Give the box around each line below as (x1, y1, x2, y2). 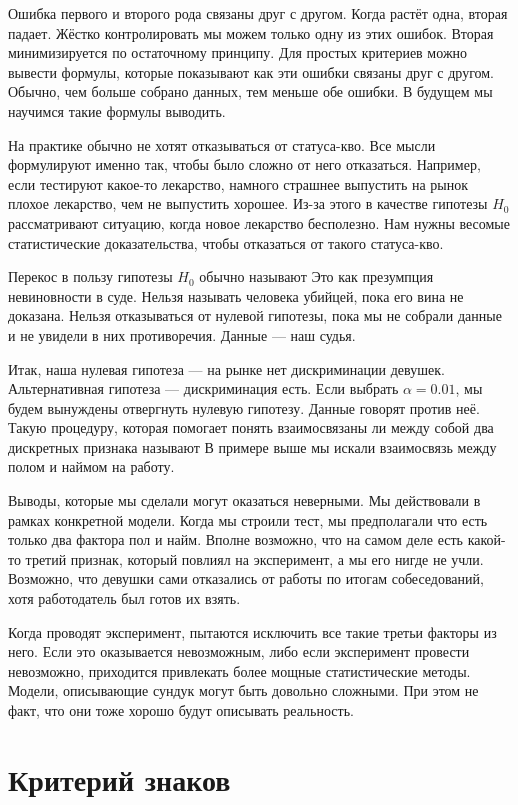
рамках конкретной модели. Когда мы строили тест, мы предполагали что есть (8, 509, 488, 530)
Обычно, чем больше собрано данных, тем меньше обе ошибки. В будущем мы (8, 81, 493, 102)
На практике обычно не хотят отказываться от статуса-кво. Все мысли (8, 134, 436, 155)
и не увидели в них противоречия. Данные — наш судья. (8, 324, 356, 345)
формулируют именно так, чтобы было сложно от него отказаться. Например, (8, 154, 481, 175)
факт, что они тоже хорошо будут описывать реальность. (8, 700, 354, 720)
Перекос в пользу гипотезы (8, 266, 173, 287)
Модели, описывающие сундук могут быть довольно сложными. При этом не (8, 680, 479, 701)
